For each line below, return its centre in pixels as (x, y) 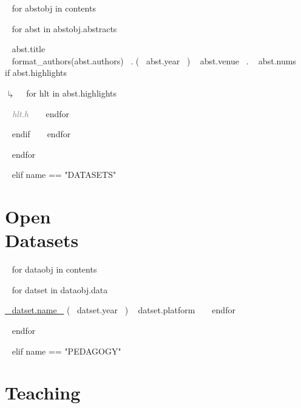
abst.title (29, 49)
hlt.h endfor (41, 113)
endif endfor (41, 134)
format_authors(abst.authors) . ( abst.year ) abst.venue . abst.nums (154, 60)
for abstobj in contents (54, 8)
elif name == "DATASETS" (64, 175)
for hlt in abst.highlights (72, 93)
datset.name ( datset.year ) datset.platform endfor (123, 310)
